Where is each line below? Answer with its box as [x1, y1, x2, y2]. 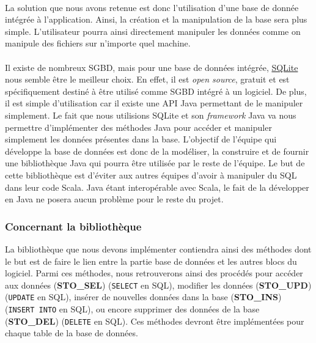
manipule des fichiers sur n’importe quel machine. [5, 37, 191, 50]
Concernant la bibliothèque [5, 218, 142, 234]
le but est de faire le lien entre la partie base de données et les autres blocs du [5, 254, 297, 267]
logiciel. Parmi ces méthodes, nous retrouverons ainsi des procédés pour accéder [5, 267, 303, 279]
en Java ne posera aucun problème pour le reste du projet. [5, 193, 224, 205]
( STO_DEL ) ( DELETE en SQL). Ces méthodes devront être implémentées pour [5, 314, 304, 327]
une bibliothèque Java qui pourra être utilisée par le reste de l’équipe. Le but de [5, 157, 305, 169]
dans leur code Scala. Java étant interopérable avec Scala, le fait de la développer [5, 180, 309, 193]
